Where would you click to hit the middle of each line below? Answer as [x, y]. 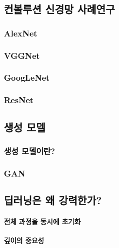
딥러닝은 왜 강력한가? [53, 200]
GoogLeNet [27, 78]
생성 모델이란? [30, 151]
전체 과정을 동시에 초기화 [42, 221]
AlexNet [21, 33]
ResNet [19, 100]
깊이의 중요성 [24, 240]
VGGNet [22, 55]
